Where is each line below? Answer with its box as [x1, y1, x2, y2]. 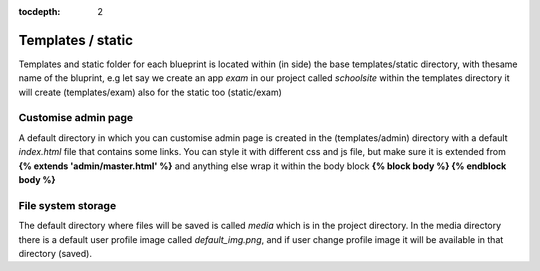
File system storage [18, 198, 117, 212]
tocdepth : [18, 6, 61, 17]
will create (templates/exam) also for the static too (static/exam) [18, 86, 282, 98]
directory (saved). [18, 247, 92, 259]
